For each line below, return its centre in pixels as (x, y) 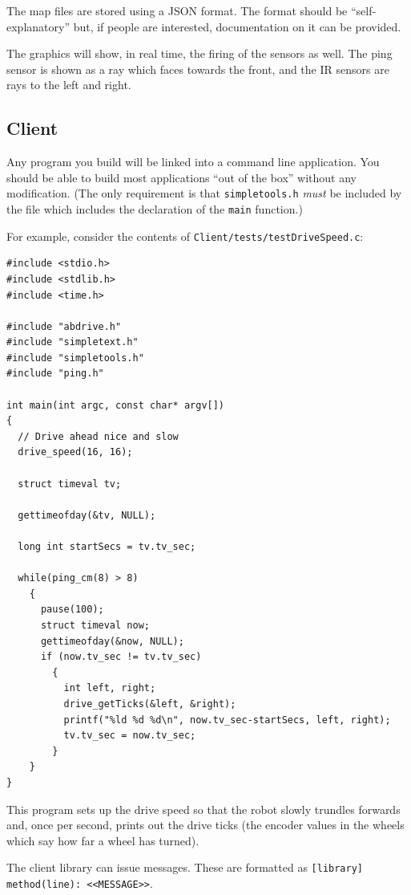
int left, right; (110, 688)
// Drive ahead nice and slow (98, 436)
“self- (363, 10)
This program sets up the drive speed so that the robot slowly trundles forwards (203, 809)
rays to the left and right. (69, 85)
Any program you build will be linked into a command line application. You (193, 162)
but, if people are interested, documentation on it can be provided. (237, 26)
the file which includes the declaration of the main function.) (155, 209)
